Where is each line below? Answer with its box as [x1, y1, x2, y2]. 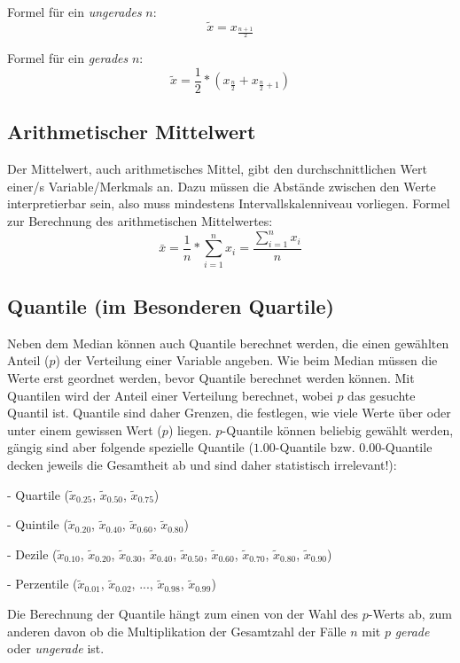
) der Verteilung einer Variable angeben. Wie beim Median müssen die [55, 351, 438, 370]
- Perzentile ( [7, 574, 78, 593]
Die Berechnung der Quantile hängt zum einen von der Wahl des [7, 604, 359, 623]
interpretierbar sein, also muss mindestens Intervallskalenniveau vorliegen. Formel [7, 194, 450, 213]
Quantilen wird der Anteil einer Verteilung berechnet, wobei [7, 386, 333, 404]
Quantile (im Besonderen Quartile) [7, 292, 334, 320]
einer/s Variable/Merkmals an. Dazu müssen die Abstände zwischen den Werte [7, 176, 436, 195]
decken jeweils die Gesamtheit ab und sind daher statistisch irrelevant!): [7, 456, 397, 474]
